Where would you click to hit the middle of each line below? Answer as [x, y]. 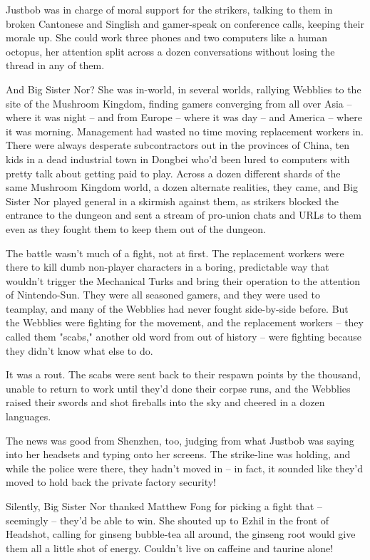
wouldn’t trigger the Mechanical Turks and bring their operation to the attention [183, 280]
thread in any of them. [55, 65]
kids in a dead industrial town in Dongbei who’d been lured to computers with [178, 159]
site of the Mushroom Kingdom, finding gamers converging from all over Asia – [179, 103]
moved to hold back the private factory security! [111, 482]
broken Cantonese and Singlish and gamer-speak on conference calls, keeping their [185, 23]
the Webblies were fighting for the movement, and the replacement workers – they [185, 322]
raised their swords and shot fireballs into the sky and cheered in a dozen [165, 402]
